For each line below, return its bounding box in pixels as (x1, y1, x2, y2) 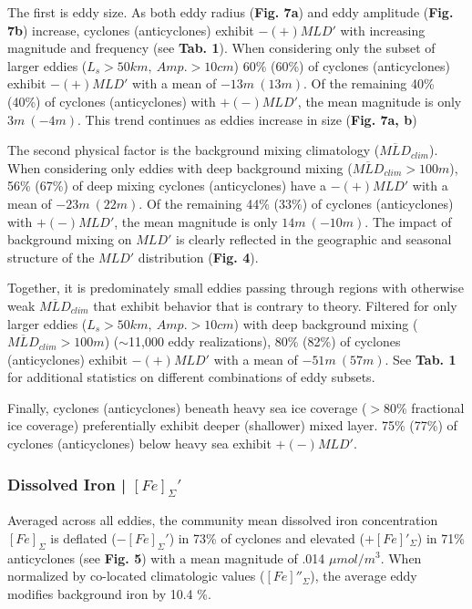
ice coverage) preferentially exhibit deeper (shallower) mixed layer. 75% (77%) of (7, 416, 457, 435)
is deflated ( (50, 528, 117, 547)
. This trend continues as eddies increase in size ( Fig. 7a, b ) (77, 109, 417, 129)
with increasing (340, 20, 426, 39)
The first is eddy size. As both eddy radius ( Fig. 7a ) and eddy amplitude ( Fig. (7, 3, 454, 21)
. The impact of (364, 212, 452, 231)
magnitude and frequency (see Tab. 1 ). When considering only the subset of (7, 38, 436, 57)
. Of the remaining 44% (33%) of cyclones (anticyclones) (139, 193, 454, 212)
